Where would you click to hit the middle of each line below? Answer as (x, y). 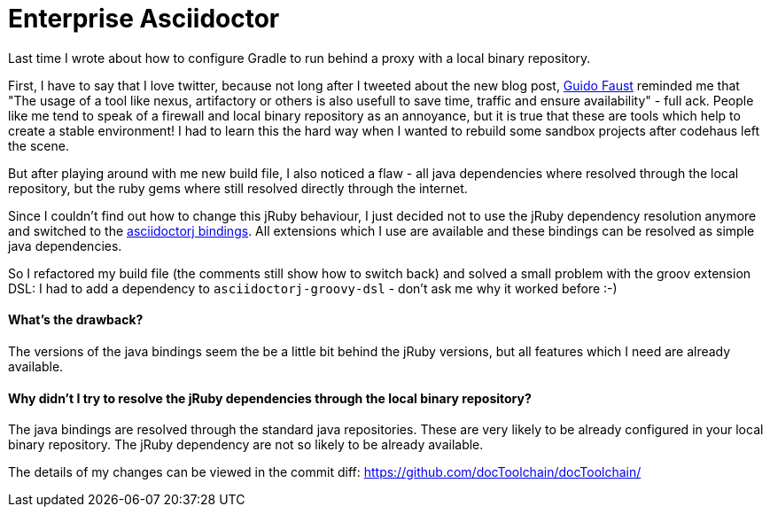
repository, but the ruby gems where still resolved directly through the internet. (238, 188)
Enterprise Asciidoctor (144, 19)
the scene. (39, 145)
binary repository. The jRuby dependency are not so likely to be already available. (246, 445)
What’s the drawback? (76, 320)
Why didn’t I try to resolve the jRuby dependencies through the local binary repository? (270, 398)
